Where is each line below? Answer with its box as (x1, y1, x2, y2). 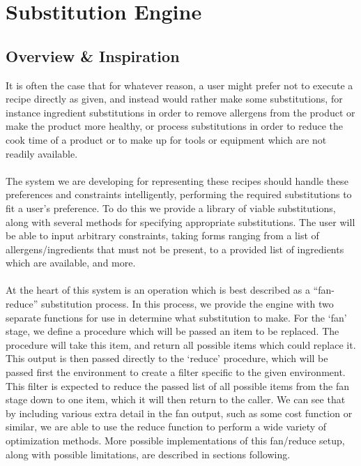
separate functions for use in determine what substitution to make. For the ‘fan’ (6, 310, 347, 324)
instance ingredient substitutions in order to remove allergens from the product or (6, 105, 355, 119)
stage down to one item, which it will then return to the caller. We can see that (6, 392, 346, 407)
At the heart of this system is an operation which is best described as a (6, 283, 311, 297)
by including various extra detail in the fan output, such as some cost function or (6, 405, 353, 420)
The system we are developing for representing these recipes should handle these (6, 173, 348, 188)
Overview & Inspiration (6, 45, 180, 66)
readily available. (6, 146, 78, 160)
